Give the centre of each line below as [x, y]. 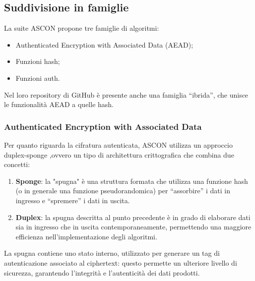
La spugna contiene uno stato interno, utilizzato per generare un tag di [112, 253]
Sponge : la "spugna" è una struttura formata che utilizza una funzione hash [132, 181]
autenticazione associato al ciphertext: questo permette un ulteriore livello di [121, 262]
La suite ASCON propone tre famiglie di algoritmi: [82, 28]
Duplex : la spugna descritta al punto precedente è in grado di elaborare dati [133, 217]
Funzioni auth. [38, 78]
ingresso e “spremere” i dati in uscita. [73, 200]
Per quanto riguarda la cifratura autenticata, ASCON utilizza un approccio [118, 144]
